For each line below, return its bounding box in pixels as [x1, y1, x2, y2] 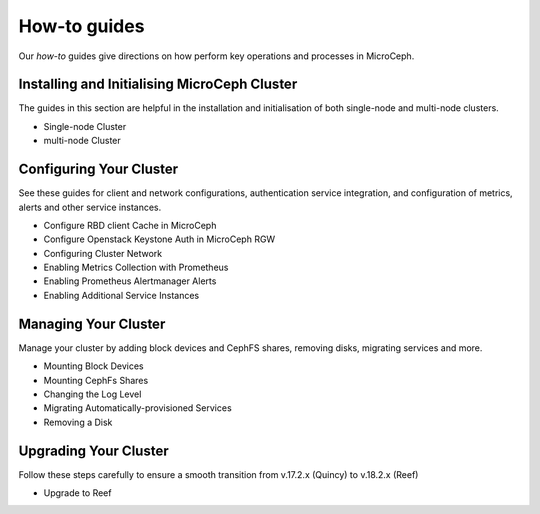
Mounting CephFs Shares [43, 374, 149, 386]
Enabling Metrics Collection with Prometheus [43, 261, 229, 274]
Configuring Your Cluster [18, 161, 179, 178]
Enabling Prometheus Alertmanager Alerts [43, 275, 217, 287]
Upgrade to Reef [43, 487, 112, 499]
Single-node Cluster [43, 120, 127, 132]
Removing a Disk [43, 416, 113, 428]
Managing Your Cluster [18, 315, 166, 332]
